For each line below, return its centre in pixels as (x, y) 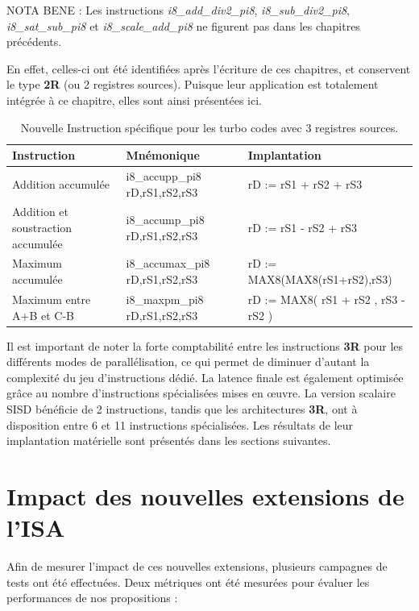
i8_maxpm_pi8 (165, 299)
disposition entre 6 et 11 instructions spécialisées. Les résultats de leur (180, 424)
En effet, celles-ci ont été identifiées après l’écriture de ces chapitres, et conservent (209, 68)
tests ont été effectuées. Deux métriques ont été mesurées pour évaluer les (188, 582)
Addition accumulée (61, 183)
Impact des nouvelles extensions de (205, 495)
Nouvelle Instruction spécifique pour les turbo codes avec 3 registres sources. (209, 127)
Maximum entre (52, 299)
